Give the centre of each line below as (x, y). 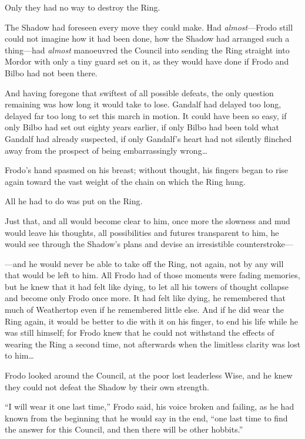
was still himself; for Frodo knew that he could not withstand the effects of (140, 332)
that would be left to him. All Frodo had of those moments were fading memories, (152, 275)
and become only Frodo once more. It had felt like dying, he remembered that (145, 298)
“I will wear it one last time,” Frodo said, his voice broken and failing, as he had (150, 406)
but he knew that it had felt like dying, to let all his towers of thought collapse (147, 286)
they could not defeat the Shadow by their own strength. (107, 386)
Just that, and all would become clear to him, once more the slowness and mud (148, 220)
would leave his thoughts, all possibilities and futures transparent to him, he (142, 232)
